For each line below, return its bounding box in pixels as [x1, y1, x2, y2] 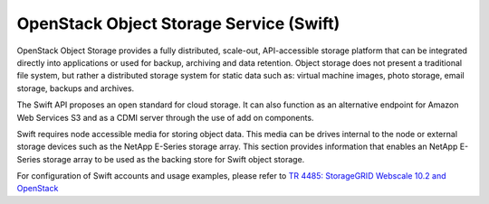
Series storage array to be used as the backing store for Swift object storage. [16, 153, 305, 164]
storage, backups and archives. [16, 82, 135, 94]
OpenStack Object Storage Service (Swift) [16, 14, 340, 33]
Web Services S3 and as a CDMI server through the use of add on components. [16, 112, 314, 123]
